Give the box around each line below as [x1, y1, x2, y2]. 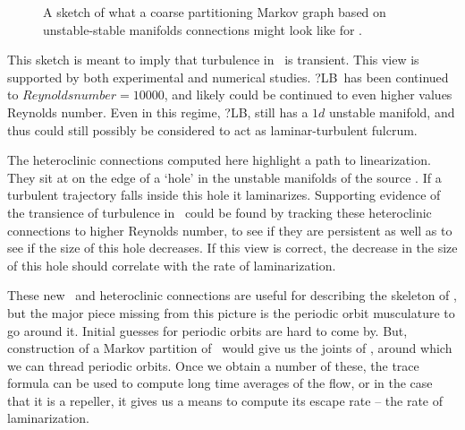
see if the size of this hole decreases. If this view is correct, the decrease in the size [7, 238, 458, 257]
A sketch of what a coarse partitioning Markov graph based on [43, 3, 386, 21]
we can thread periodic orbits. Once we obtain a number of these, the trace [7, 356, 419, 374]
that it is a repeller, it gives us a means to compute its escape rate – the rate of [7, 391, 444, 409]
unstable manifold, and [328, 102, 455, 121]
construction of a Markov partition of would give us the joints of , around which [7, 339, 452, 357]
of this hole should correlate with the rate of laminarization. [7, 255, 336, 274]
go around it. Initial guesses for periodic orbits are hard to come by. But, [7, 321, 408, 340]
